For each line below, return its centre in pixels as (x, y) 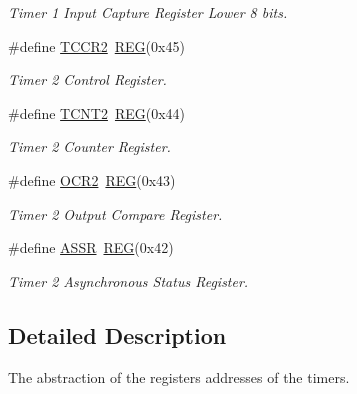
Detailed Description (117, 334)
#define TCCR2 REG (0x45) (96, 45)
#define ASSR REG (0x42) (91, 247)
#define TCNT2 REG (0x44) (97, 112)
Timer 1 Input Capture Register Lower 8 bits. (148, 12)
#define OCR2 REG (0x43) (92, 179)
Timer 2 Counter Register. (89, 146)
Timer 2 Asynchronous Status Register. (128, 280)
